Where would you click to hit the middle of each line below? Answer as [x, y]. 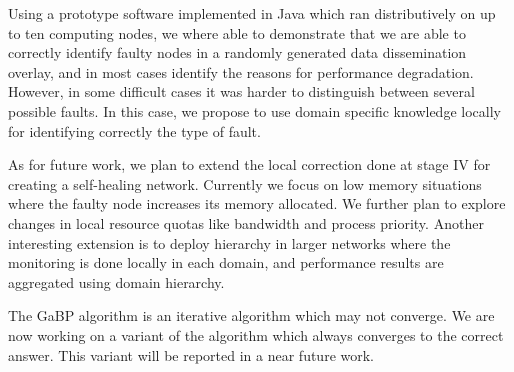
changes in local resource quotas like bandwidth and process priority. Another [246, 222]
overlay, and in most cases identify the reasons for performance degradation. [241, 71]
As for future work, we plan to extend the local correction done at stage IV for [249, 164]
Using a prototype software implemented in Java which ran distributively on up [252, 13]
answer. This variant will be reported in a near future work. [191, 354]
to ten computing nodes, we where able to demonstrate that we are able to [237, 32]
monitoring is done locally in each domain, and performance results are [226, 262]
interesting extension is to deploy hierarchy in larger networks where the [229, 242]
